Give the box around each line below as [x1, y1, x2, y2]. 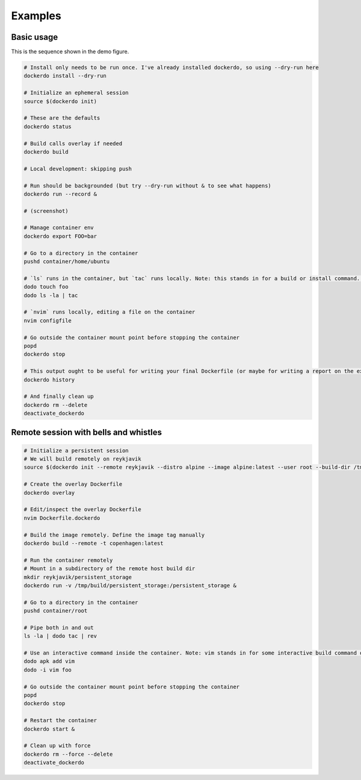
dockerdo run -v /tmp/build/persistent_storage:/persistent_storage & [23, 582, 237, 589]
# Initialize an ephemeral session [23, 89, 129, 96]
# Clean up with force [23, 742, 91, 749]
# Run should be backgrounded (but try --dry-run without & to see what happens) [23, 182, 272, 189]
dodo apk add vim [23, 658, 75, 665]
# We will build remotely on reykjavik [23, 456, 141, 462]
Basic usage [11, 32, 58, 42]
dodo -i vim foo [23, 666, 72, 673]
